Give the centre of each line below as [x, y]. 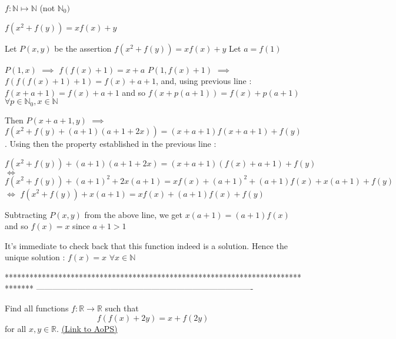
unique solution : [35, 257]
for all [16, 328]
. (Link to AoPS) [87, 328]
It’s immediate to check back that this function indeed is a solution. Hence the [146, 245]
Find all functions [37, 308]
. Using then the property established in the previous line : [111, 144]
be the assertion [83, 48]
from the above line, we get [134, 214]
